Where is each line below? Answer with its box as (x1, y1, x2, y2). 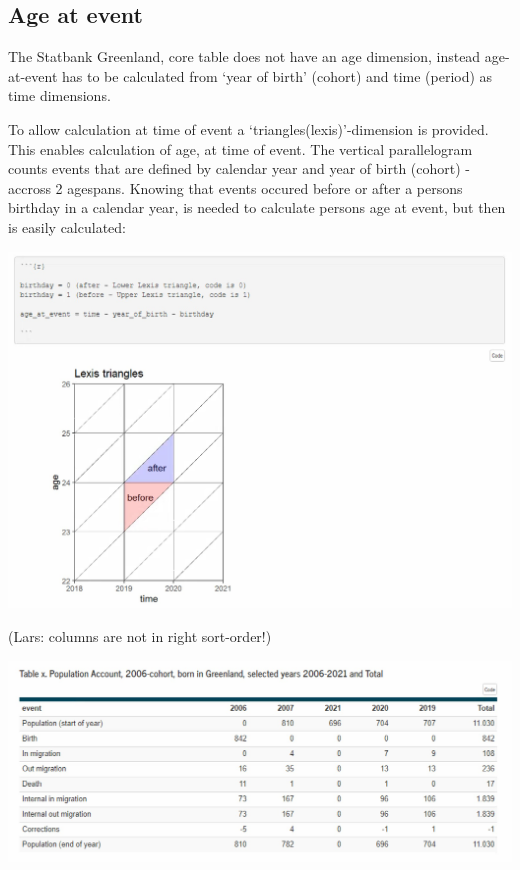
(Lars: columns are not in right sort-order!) (8, 625, 272, 646)
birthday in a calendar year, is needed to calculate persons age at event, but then (8, 197, 506, 218)
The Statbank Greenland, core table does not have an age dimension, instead (8, 46, 481, 67)
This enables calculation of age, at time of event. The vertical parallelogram (8, 138, 473, 159)
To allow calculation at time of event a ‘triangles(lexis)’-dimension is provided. (8, 118, 489, 139)
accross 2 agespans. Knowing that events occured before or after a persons (8, 177, 463, 198)
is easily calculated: (8, 216, 126, 237)
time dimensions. (8, 85, 111, 106)
